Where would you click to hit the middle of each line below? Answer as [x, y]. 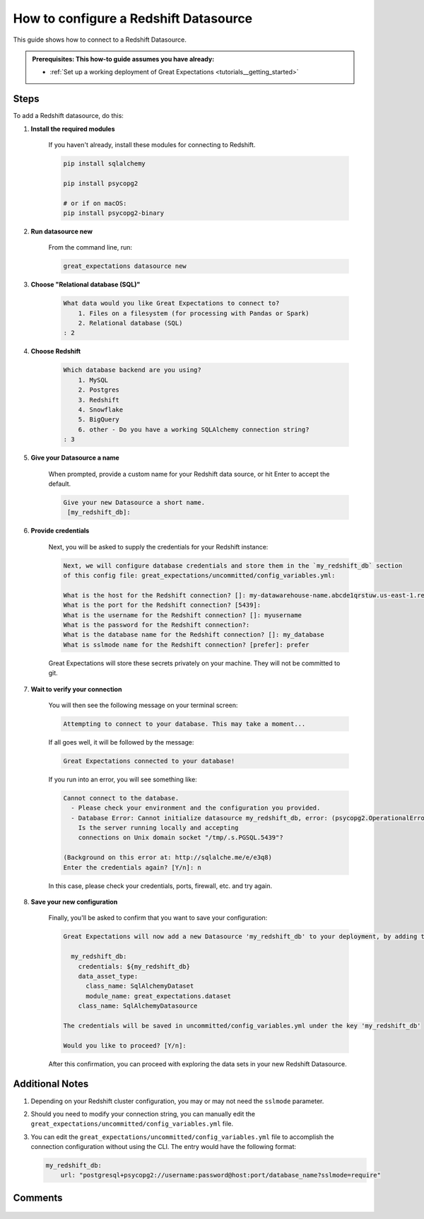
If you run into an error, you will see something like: [123, 779]
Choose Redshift [56, 351]
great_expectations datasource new [125, 266]
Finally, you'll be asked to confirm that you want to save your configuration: [158, 918]
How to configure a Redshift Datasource [133, 18]
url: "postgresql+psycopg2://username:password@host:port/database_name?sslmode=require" [221, 1175]
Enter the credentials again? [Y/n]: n [132, 867]
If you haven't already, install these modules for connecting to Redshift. [152, 145]
